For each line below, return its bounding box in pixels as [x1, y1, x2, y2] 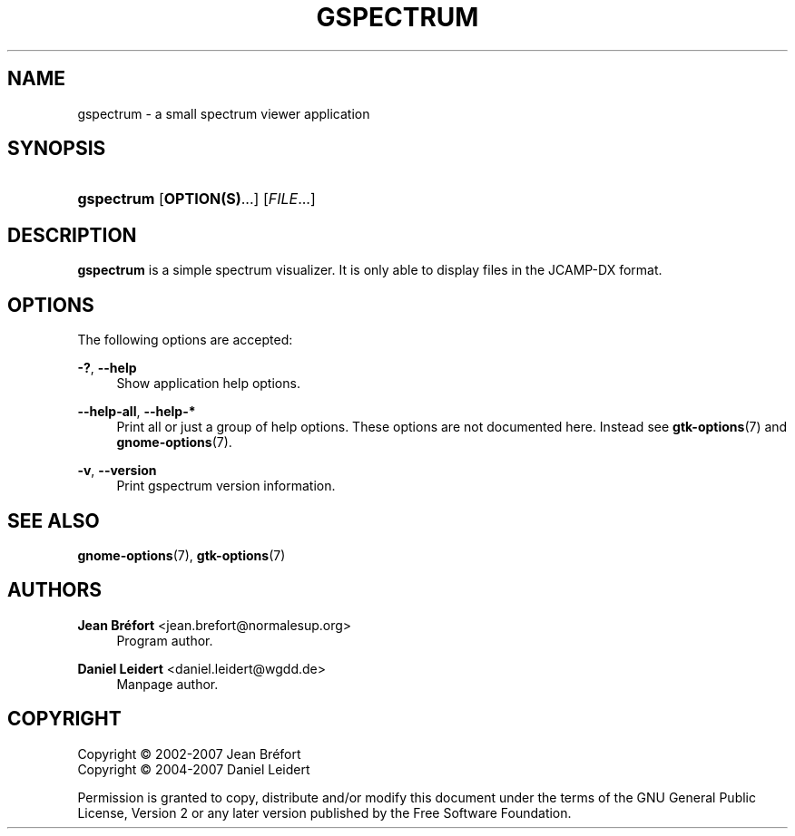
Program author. [116, 632, 213, 648]
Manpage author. [116, 676, 219, 692]
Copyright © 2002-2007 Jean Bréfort [77, 745, 301, 762]
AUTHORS [7, 578, 103, 602]
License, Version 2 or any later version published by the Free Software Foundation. [77, 804, 572, 821]
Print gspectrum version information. [116, 478, 336, 494]
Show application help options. [116, 375, 300, 392]
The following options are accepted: [77, 332, 293, 348]
